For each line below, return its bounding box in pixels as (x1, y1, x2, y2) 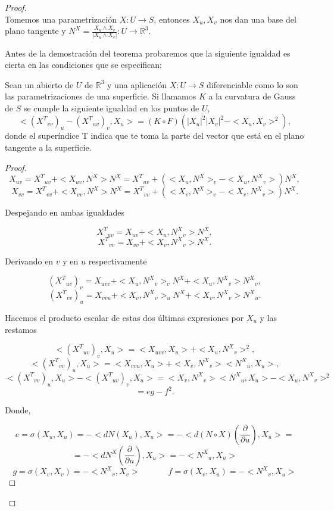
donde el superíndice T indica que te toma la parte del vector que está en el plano (5, 129, 304, 142)
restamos (5, 323, 37, 335)
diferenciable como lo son (207, 78, 298, 91)
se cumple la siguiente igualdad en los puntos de (23, 101, 199, 114)
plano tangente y (5, 24, 66, 37)
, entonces (154, 13, 190, 25)
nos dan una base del (220, 13, 296, 25)
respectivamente (88, 254, 147, 267)
